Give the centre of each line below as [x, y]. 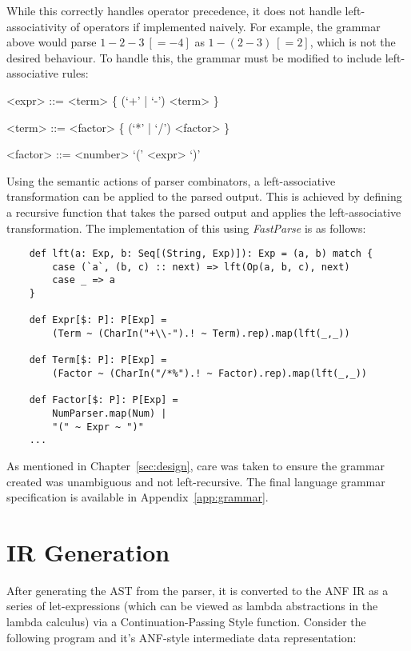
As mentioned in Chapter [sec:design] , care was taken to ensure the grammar [196, 465]
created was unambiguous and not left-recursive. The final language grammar [196, 481]
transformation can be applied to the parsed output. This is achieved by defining [204, 196]
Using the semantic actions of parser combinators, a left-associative [171, 180]
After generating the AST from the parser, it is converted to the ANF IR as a [198, 590]
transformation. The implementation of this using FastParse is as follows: [186, 228]
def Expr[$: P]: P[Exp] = [98, 320]
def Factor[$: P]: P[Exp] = [104, 400]
